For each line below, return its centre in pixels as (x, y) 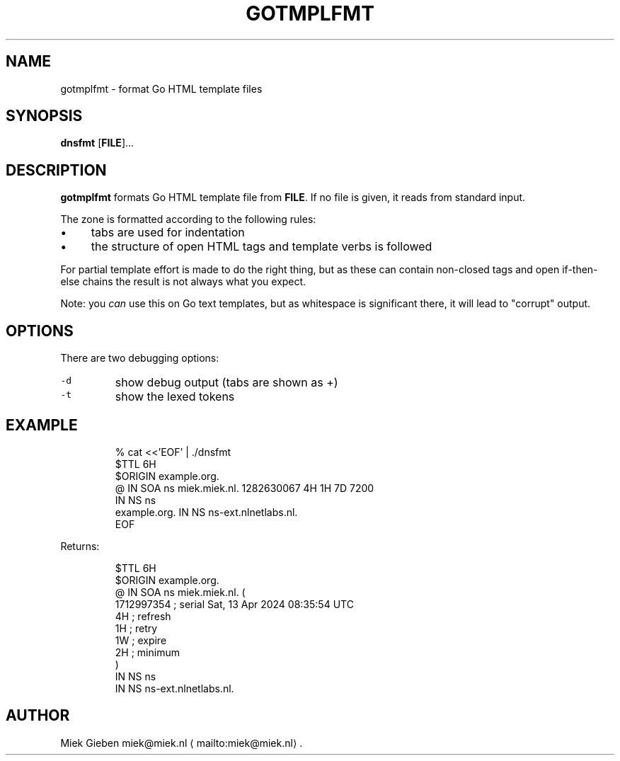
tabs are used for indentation (168, 233)
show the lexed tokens (175, 397)
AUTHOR (38, 716)
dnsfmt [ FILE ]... (97, 143)
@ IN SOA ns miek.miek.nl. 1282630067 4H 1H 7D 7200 (245, 488)
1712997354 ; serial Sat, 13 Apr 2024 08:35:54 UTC (234, 604)
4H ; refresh (143, 616)
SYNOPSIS (44, 116)
